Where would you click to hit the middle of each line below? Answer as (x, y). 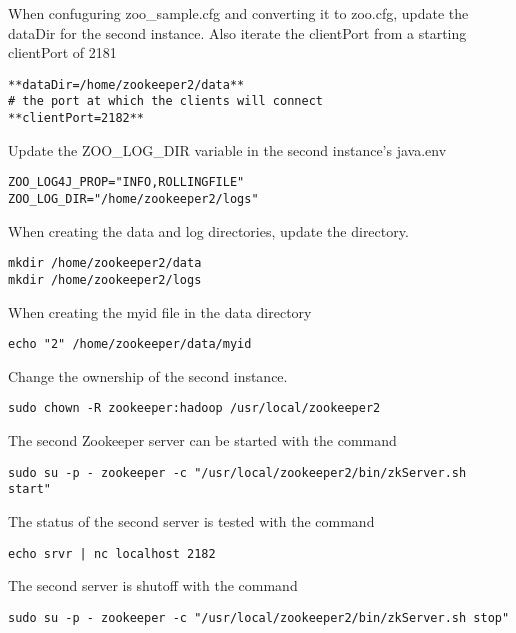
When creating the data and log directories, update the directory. (208, 230)
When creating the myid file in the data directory (160, 311)
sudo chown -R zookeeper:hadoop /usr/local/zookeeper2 (194, 408)
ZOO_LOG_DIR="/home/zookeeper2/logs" (133, 199)
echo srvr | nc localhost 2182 (112, 553)
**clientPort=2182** (76, 118)
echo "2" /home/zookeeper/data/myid (130, 344)
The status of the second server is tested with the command (191, 520)
